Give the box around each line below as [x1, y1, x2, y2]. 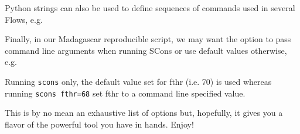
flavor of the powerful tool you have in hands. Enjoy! [5, 118, 194, 130]
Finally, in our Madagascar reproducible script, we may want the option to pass [5, 33, 291, 45]
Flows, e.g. [5, 13, 43, 25]
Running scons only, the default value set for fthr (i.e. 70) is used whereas [5, 75, 272, 87]
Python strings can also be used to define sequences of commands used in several [5, 2, 295, 13]
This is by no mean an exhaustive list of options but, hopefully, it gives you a [5, 106, 283, 119]
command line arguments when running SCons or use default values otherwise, [5, 44, 287, 56]
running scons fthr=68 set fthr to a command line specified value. [5, 87, 246, 99]
